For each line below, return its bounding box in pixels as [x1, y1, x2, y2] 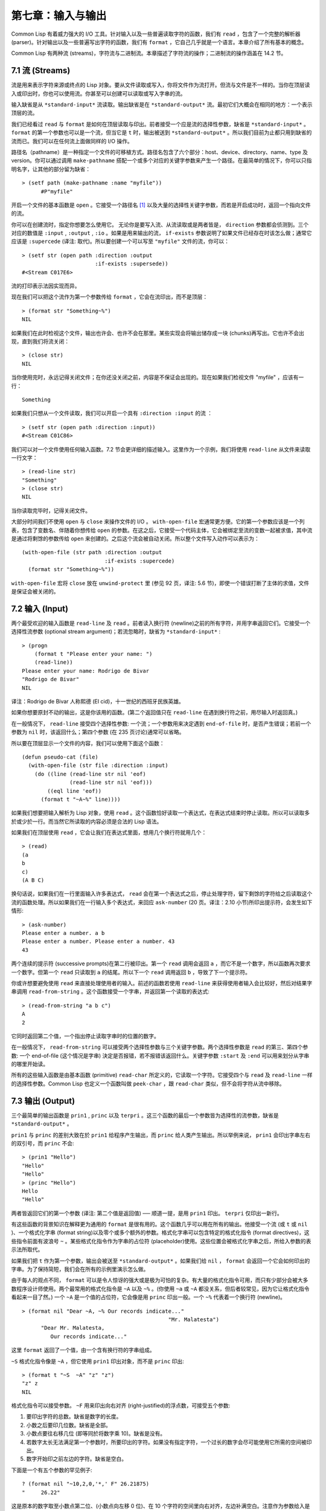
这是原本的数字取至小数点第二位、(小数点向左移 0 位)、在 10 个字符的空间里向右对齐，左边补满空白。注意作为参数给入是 [11, 1503, 310, 1509]
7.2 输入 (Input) [11, 603, 69, 613]
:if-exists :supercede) [104, 557, 175, 565]
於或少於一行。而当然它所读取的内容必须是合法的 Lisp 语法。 [11, 818, 162, 825]
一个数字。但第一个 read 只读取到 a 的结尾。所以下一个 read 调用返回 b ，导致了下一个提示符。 [11, 968, 251, 976]
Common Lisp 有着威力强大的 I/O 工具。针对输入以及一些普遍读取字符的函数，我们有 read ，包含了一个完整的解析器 [11, 30, 301, 37]
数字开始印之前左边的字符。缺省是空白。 [26, 1455, 127, 1463]
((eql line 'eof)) [47, 788, 102, 794]
